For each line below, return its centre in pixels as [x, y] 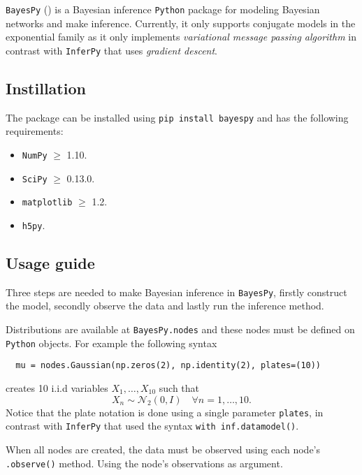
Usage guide [50, 262]
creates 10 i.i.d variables [57, 388]
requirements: [35, 131]
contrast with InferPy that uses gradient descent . [112, 50]
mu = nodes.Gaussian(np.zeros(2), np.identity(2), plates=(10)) [168, 366]
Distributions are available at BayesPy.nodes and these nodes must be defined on [180, 329]
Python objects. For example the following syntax [111, 343]
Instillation [46, 88]
